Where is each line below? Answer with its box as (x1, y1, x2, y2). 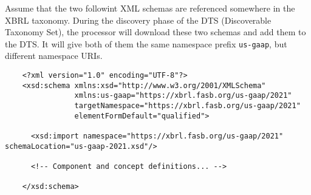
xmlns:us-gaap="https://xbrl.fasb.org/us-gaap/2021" (74, 91, 292, 100)
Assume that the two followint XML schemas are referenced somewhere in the (5, 2, 295, 14)
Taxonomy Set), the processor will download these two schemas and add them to (5, 26, 306, 38)
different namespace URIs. (5, 49, 103, 62)
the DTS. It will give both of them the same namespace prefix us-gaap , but (5, 37, 287, 50)
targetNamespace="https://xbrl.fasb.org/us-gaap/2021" (74, 101, 301, 110)
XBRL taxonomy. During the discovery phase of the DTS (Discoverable (5, 13, 272, 26)
